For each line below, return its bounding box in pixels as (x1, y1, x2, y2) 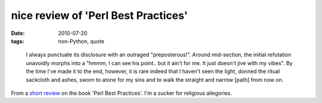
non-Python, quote (58, 37, 104, 44)
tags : (11, 37, 24, 44)
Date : (11, 30, 25, 37)
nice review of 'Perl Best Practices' (11, 9, 188, 22)
